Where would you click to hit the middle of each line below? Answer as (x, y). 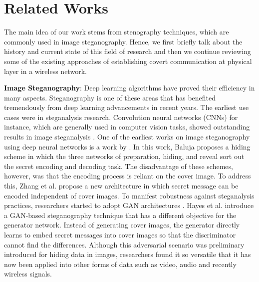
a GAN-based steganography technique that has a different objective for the (120, 215)
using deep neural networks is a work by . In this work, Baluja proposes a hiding (127, 146)
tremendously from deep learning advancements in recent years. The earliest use (127, 107)
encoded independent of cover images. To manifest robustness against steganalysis (129, 195)
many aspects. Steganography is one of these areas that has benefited (110, 97)
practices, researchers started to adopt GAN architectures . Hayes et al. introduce (129, 205)
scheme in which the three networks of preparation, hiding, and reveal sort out (124, 156)
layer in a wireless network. (45, 71)
